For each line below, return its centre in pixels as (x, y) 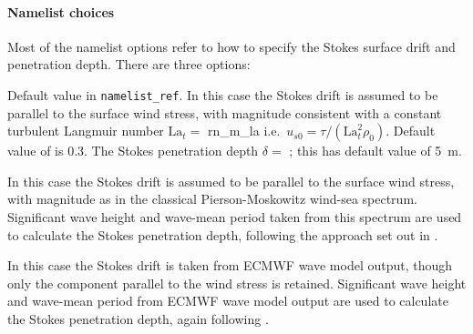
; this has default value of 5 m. (375, 151)
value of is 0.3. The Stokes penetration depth (133, 151)
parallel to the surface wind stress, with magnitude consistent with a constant (225, 112)
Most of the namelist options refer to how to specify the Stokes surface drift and (231, 46)
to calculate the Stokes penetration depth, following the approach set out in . (223, 234)
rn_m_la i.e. (244, 131)
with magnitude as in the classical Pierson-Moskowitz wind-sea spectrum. (212, 199)
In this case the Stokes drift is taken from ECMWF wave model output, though (230, 265)
